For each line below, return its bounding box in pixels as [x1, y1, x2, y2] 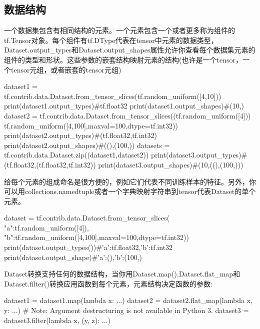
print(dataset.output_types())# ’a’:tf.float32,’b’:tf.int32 [4, 242, 173, 252]
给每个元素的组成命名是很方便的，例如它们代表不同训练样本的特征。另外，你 [4, 176, 256, 186]
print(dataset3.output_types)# [151, 149, 247, 160]
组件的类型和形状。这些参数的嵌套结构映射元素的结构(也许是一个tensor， [4, 54, 242, 64]
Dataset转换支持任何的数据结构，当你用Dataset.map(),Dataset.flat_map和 [4, 268, 240, 279]
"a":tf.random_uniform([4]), [4, 222, 89, 232]
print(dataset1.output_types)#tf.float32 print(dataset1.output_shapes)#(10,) [4, 100, 244, 111]
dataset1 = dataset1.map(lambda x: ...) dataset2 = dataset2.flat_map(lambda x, [4, 295, 252, 305]
